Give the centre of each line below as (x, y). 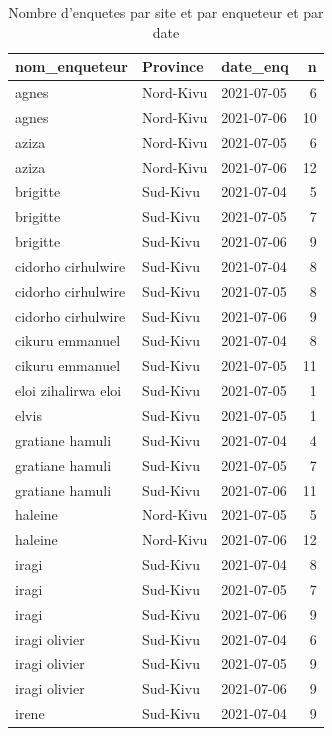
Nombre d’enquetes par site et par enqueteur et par (166, 12)
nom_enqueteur (71, 66)
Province (172, 66)
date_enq (255, 66)
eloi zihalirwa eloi (68, 390)
